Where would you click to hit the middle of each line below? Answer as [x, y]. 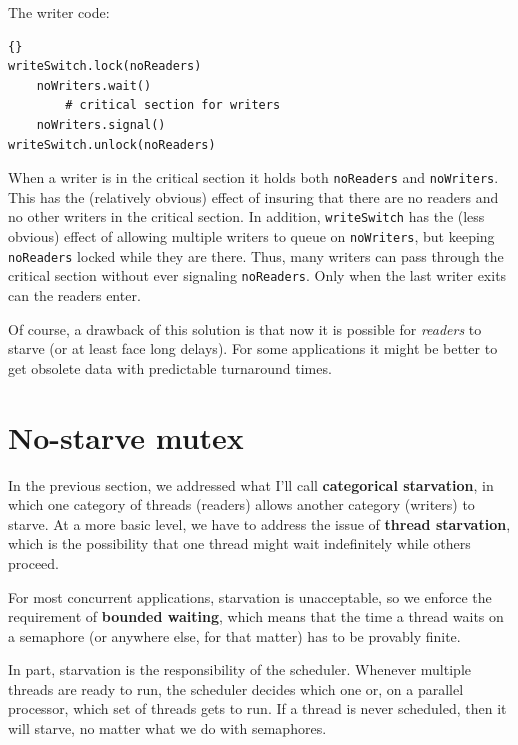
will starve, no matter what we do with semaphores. [167, 728]
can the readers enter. [74, 295]
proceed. [33, 562]
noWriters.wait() [94, 85]
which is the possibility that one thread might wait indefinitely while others [239, 543]
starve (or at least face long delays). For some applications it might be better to [253, 348]
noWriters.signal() [101, 124]
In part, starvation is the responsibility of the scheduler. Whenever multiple [239, 669]
